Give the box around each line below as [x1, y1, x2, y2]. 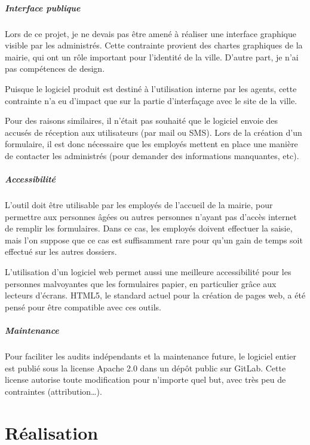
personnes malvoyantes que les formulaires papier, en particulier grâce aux [5, 277, 277, 289]
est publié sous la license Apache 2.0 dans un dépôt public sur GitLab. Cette [5, 361, 286, 374]
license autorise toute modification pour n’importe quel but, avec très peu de [5, 373, 286, 386]
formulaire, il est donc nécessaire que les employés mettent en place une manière [5, 138, 298, 150]
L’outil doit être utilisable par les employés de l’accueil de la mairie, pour [5, 199, 273, 211]
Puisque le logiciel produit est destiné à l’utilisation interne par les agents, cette [5, 82, 297, 95]
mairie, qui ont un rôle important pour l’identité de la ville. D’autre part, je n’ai [5, 50, 299, 63]
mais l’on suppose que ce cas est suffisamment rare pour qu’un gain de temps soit [5, 233, 303, 246]
